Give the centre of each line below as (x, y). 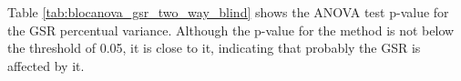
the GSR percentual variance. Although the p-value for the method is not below (231, 30)
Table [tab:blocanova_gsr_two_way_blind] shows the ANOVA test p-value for (228, 12)
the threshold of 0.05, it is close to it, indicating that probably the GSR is (214, 48)
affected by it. (46, 65)
